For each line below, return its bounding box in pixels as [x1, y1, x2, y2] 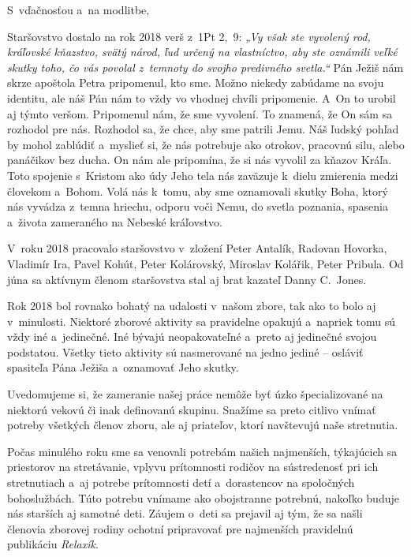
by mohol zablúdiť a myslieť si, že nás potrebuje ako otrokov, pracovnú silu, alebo [7, 136, 405, 152]
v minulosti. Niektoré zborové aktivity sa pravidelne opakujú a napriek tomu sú [7, 312, 395, 329]
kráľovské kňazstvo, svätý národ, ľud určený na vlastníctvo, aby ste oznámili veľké [7, 43, 398, 60]
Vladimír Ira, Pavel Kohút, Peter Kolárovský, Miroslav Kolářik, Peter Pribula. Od [7, 255, 404, 271]
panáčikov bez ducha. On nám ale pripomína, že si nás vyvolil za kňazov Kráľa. [7, 151, 392, 168]
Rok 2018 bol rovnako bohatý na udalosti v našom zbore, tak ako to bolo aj [7, 297, 376, 314]
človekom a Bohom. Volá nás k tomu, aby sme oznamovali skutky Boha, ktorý [7, 182, 388, 199]
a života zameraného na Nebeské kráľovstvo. [7, 213, 222, 230]
